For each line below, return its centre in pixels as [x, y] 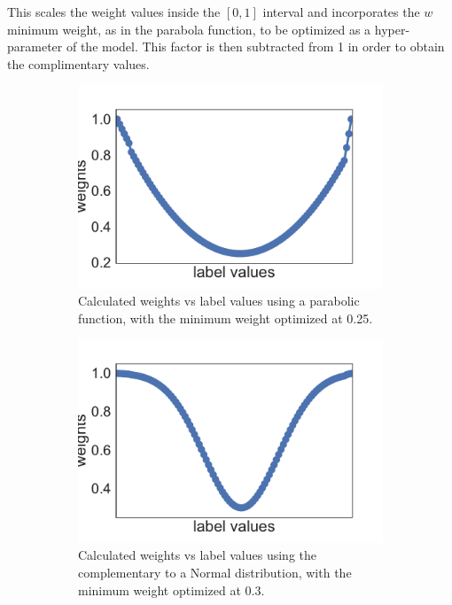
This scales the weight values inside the [114, 12]
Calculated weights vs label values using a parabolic [219, 301]
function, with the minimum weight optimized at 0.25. [226, 318]
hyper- [392, 29]
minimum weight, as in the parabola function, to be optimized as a [189, 29]
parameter [35, 47]
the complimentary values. [78, 63]
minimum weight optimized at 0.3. [171, 589]
